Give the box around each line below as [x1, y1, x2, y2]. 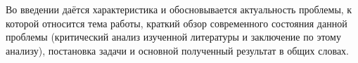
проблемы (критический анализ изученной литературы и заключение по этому [6, 29, 341, 44]
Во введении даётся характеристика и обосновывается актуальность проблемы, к [6, 2, 352, 16]
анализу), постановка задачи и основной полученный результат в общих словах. [6, 43, 349, 57]
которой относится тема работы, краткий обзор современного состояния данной [6, 15, 347, 30]
